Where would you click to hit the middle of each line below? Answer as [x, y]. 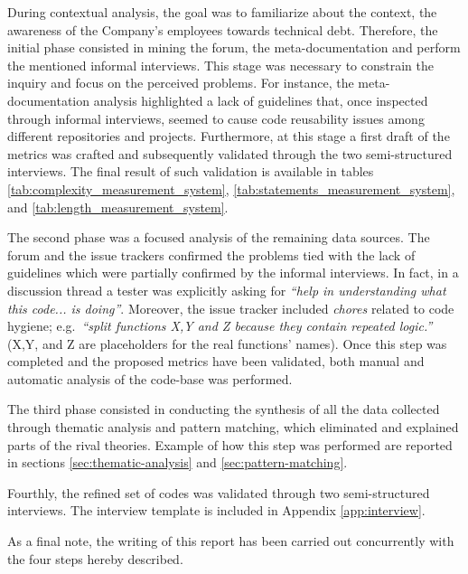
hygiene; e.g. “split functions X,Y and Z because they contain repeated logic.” [220, 326]
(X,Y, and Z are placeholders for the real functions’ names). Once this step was [227, 343]
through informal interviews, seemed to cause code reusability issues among [216, 118]
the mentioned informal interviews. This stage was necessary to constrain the [220, 65]
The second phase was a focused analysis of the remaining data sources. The [219, 237]
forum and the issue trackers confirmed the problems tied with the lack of [211, 254]
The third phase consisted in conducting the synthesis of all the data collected [224, 409]
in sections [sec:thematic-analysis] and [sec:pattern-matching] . [178, 462]
